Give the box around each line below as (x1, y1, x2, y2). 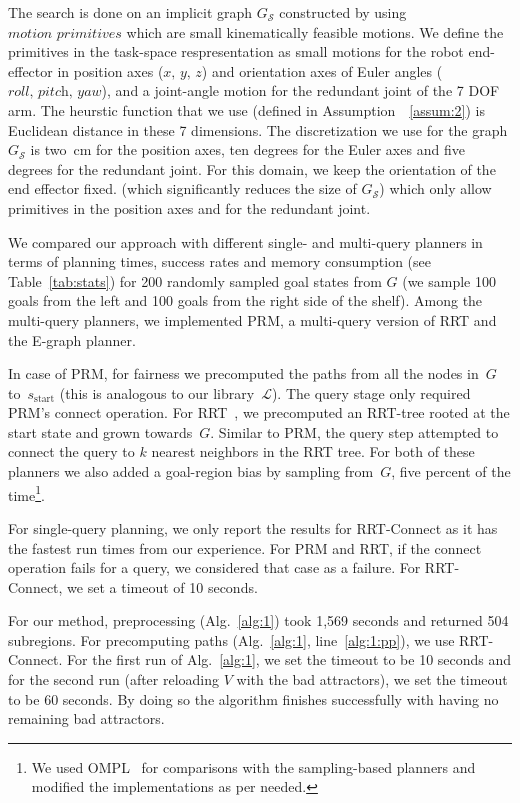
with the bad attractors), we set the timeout (236, 669, 508, 690)
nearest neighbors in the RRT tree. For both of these (151, 441, 475, 462)
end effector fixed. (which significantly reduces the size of (8, 178, 357, 199)
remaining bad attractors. (8, 708, 165, 729)
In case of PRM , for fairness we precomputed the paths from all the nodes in (8, 363, 479, 384)
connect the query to (8, 441, 135, 462)
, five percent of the (391, 461, 511, 482)
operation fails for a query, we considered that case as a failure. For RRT (8, 557, 455, 578)
